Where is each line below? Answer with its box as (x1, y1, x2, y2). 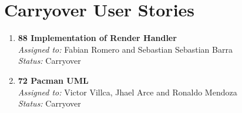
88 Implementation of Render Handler (18, 32, 177, 44)
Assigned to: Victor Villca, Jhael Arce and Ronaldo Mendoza (18, 85, 237, 98)
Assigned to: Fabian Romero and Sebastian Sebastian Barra (18, 43, 233, 55)
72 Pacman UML (18, 74, 89, 86)
